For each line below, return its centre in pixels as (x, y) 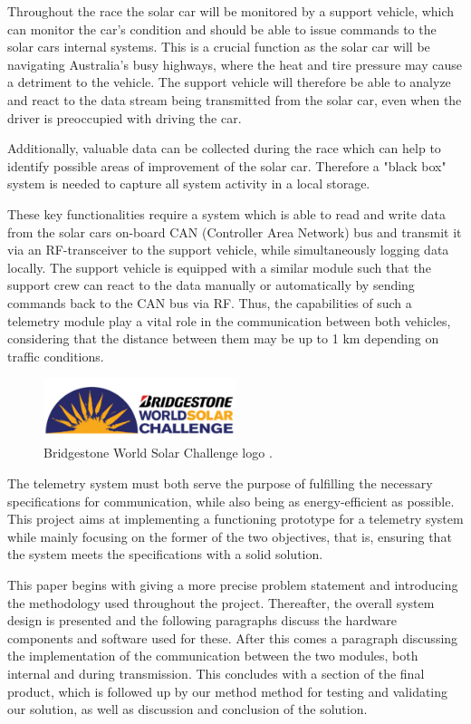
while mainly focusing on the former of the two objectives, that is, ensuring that (230, 536)
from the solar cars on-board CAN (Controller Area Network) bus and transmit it (235, 232)
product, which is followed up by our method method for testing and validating (228, 691)
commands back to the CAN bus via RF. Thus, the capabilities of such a (210, 302)
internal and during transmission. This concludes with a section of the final (216, 673)
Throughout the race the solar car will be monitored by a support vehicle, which (231, 11)
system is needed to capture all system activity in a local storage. (189, 183)
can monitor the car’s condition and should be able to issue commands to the (222, 29)
